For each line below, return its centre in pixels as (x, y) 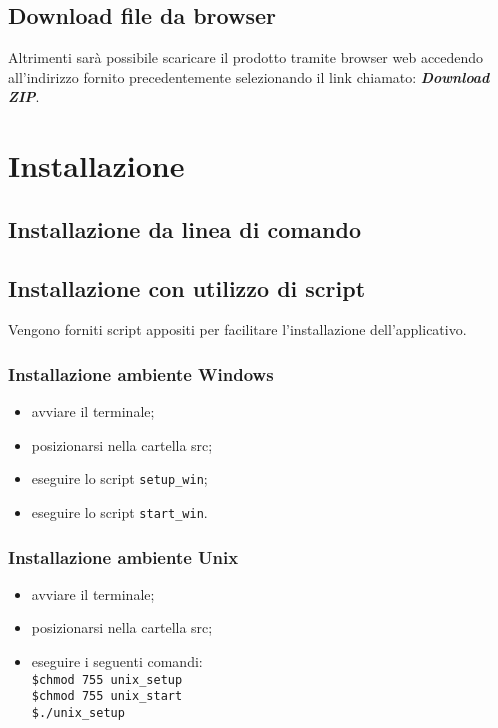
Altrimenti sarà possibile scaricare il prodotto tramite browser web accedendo (246, 57)
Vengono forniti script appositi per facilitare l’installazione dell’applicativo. (237, 329)
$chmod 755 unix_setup (107, 679)
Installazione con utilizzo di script (187, 287)
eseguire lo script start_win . (119, 512)
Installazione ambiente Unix (123, 556)
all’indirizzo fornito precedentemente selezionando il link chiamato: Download (249, 76)
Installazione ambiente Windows (141, 373)
